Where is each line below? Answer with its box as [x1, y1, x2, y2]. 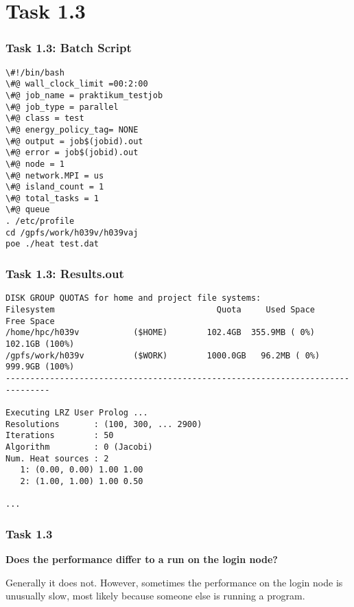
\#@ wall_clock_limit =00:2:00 [5, 79, 148, 89]
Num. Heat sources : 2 [5, 453, 109, 463]
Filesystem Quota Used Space [5, 304, 316, 314]
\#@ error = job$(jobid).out [5, 148, 139, 158]
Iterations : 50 [5, 431, 114, 441]
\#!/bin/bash [5, 67, 64, 78]
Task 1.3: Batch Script [5, 39, 132, 56]
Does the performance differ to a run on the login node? [5, 552, 278, 566]
